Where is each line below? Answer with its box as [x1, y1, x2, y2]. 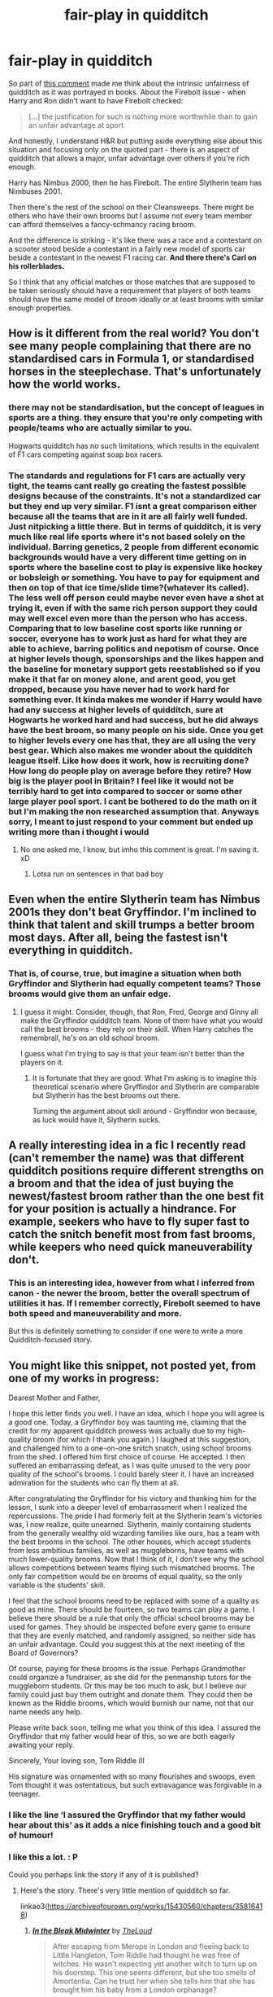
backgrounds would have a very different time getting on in [8, 551, 247, 563]
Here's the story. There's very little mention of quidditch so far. [19, 1885, 231, 1895]
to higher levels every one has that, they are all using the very [8, 735, 257, 746]
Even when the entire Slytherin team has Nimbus [8, 893, 261, 906]
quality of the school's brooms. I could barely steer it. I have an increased [8, 1469, 254, 1479]
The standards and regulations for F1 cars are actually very [8, 470, 246, 481]
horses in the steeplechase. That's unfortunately [8, 365, 262, 379]
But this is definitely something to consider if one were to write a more [8, 1326, 244, 1336]
